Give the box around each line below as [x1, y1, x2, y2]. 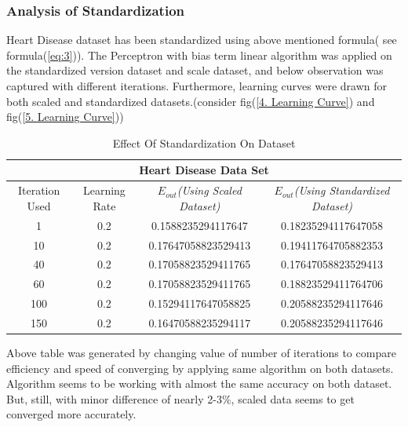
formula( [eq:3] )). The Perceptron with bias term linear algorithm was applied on [6, 46, 392, 63]
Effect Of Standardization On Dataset [112, 134, 296, 151]
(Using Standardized [293, 182, 390, 199]
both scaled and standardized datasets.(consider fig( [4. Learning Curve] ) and [6, 93, 375, 109]
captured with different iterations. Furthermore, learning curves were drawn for [6, 78, 387, 93]
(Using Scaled [177, 182, 242, 199]
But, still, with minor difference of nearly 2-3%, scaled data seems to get [6, 390, 355, 407]
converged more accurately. [6, 406, 137, 422]
